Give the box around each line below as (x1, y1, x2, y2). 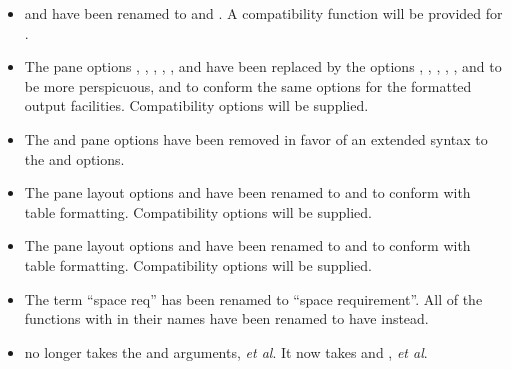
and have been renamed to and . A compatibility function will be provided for (24, 3, 503, 23)
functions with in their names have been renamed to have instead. (24, 308, 429, 329)
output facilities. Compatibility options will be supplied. (24, 95, 369, 116)
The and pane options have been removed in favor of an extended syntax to (24, 128, 488, 149)
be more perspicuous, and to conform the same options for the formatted (24, 75, 472, 96)
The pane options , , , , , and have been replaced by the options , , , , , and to (24, 56, 502, 77)
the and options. (24, 148, 125, 169)
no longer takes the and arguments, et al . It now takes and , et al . (24, 341, 428, 362)
